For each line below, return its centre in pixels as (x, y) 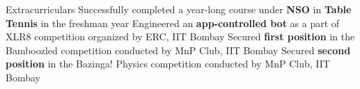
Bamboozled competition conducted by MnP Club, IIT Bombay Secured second (178, 50)
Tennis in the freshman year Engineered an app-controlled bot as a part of (173, 23)
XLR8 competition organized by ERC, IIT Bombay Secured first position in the (180, 37)
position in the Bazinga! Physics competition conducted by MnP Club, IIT (168, 64)
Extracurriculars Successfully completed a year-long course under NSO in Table (179, 9)
